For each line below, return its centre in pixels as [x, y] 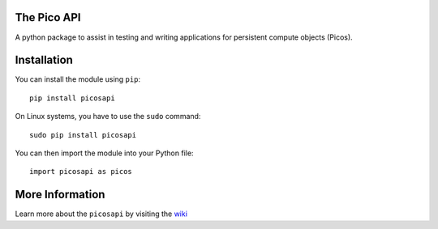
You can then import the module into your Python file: [104, 153]
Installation [44, 60]
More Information [60, 195]
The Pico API [48, 17]
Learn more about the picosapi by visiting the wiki [101, 214]
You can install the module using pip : [78, 79]
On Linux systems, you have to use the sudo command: [108, 117]
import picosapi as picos [81, 172]
